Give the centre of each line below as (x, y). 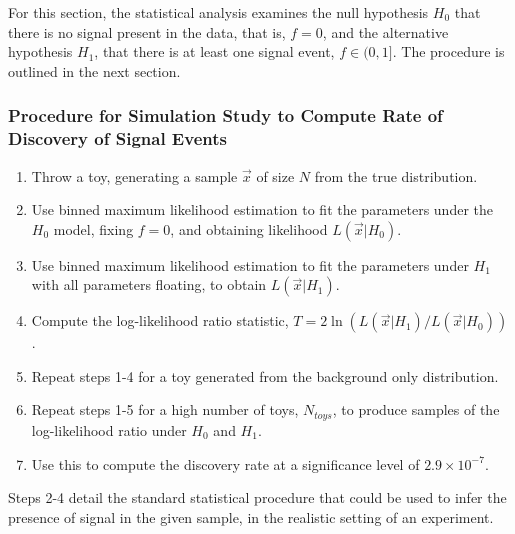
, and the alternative (385, 31)
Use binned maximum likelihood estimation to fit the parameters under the (262, 209)
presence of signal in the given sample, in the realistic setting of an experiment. (251, 516)
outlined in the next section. (94, 70)
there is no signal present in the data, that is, (147, 31)
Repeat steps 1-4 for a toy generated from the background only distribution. (265, 375)
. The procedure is (448, 51)
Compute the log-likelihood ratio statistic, (160, 320)
